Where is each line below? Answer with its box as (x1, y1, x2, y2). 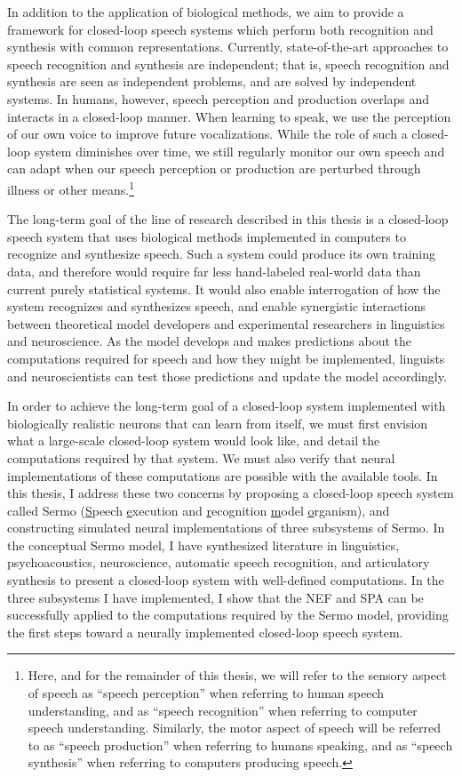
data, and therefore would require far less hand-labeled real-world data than (7, 261, 421, 280)
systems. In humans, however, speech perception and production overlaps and (7, 89, 430, 108)
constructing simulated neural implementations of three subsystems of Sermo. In (7, 518, 445, 537)
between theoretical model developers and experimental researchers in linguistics (7, 314, 445, 332)
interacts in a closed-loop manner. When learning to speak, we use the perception (7, 107, 451, 125)
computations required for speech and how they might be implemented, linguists (7, 348, 445, 367)
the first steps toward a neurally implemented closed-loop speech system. (7, 622, 403, 641)
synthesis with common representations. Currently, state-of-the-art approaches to (7, 37, 449, 56)
